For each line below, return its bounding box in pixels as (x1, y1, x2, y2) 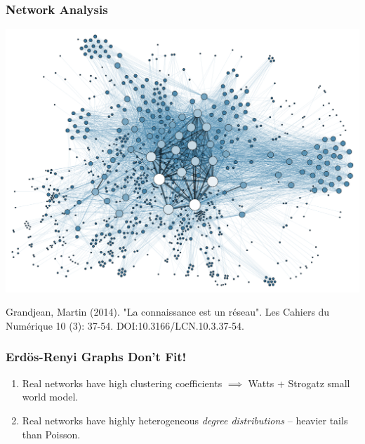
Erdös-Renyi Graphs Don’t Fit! (6, 348, 187, 365)
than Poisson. (22, 426, 81, 441)
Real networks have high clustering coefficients (22, 375, 223, 390)
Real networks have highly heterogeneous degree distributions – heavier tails (22, 412, 348, 427)
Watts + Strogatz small (248, 375, 350, 390)
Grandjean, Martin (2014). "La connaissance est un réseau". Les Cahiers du (6, 304, 330, 319)
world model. (22, 389, 79, 404)
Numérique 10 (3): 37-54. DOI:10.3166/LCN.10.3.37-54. (6, 318, 244, 332)
